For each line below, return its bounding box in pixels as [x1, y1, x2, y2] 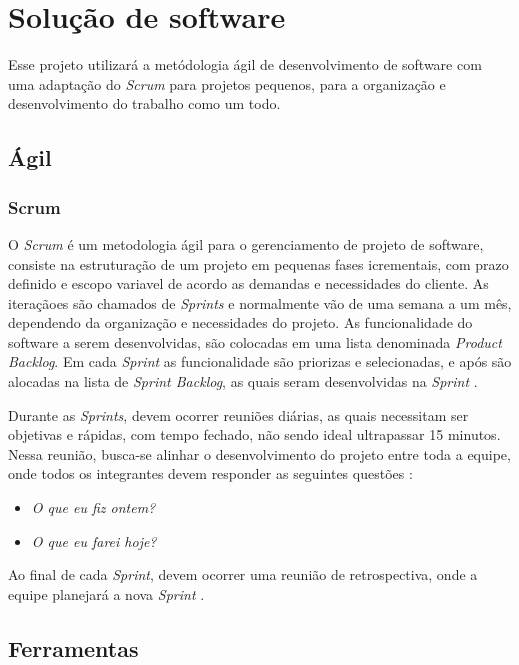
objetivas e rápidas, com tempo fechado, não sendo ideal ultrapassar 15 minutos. [8, 424, 501, 445]
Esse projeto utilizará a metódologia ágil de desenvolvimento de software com [8, 54, 482, 75]
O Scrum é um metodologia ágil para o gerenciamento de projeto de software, [8, 233, 484, 254]
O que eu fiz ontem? [31, 497, 156, 518]
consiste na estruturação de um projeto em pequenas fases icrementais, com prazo [8, 253, 509, 274]
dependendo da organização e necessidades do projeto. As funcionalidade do [8, 312, 473, 333]
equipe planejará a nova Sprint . [8, 583, 205, 604]
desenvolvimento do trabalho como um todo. [8, 93, 281, 114]
